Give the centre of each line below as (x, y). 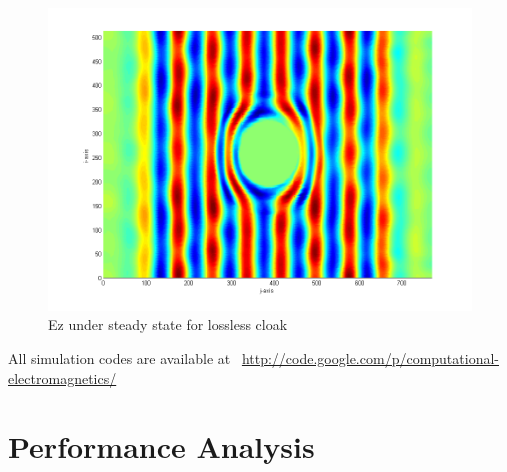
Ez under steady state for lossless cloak (168, 324)
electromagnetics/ (62, 377)
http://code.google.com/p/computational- (370, 358)
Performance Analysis (161, 446)
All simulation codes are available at (119, 358)
